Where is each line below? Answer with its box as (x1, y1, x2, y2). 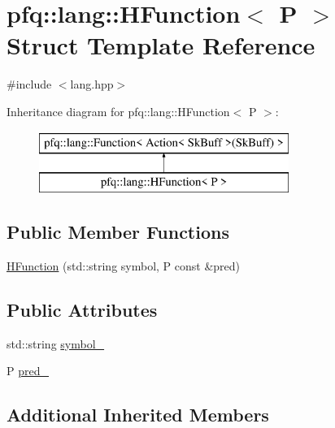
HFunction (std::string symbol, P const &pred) (7, 257, 241, 274)
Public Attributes (7, 296, 158, 322)
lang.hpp (70, 76, 114, 93)
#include (7, 76, 52, 93)
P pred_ (7, 362, 49, 379)
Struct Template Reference (7, 28, 315, 62)
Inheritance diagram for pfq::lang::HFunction (7, 102, 230, 119)
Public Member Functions (7, 219, 229, 244)
